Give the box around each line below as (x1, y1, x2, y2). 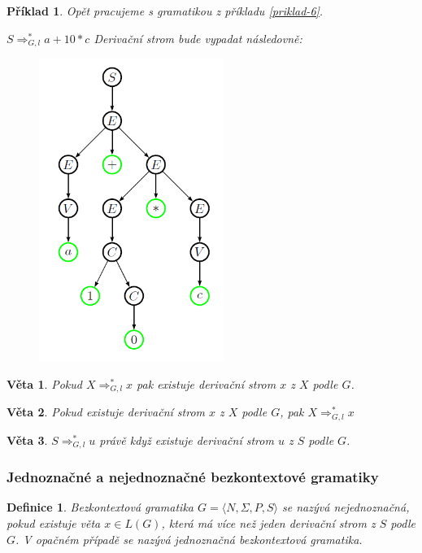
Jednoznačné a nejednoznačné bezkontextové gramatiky (7, 467, 379, 487)
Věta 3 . (7, 431, 48, 448)
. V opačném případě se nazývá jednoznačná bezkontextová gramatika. (15, 530, 363, 547)
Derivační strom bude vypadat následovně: (94, 29, 302, 46)
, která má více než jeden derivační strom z (161, 514, 376, 531)
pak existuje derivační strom (137, 375, 276, 392)
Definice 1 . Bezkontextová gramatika (7, 499, 194, 516)
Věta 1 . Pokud (7, 375, 82, 392)
